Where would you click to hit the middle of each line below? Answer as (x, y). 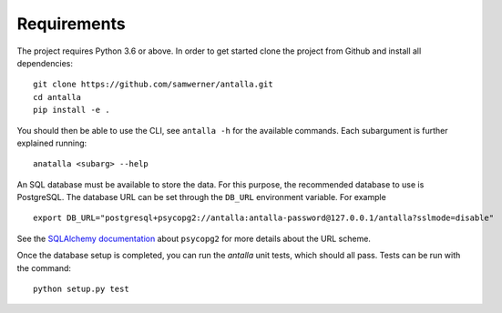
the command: (44, 268)
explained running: (52, 143)
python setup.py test (81, 289)
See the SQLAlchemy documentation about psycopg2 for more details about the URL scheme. (194, 238)
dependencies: (45, 63)
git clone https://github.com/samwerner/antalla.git (153, 85)
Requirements (72, 24)
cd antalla (57, 97)
